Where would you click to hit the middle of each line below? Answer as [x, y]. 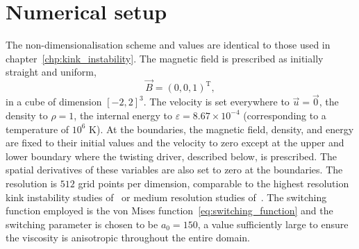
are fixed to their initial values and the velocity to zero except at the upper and [175, 143]
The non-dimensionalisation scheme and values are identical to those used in [168, 45]
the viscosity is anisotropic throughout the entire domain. [128, 238]
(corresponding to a [285, 115]
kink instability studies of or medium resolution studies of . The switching [166, 197]
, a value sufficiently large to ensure [273, 224]
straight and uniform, [51, 72]
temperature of [37, 129]
